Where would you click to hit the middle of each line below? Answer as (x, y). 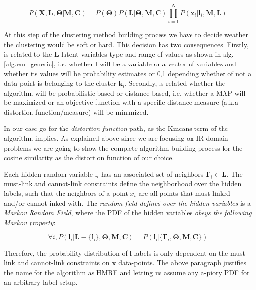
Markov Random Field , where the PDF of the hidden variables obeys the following (128, 212)
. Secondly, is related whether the (175, 83)
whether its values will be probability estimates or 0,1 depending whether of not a (128, 73)
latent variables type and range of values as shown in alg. (147, 54)
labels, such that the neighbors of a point (66, 193)
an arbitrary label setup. (41, 282)
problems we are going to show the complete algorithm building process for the (123, 147)
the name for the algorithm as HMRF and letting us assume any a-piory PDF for (127, 272)
